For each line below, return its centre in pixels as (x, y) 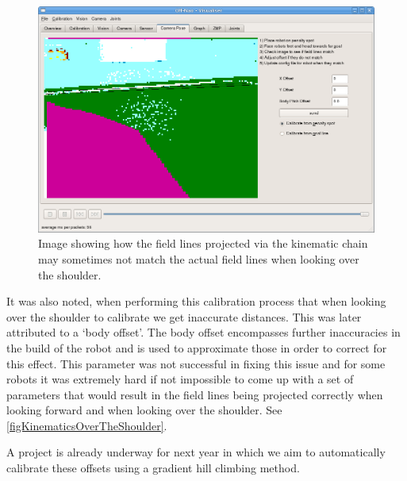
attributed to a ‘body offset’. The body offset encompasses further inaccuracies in (203, 332)
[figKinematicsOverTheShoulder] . (87, 425)
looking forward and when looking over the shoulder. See (144, 410)
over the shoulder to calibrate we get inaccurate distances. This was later (184, 316)
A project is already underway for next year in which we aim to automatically (196, 452)
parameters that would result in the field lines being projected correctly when (195, 394)
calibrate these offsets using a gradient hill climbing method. (153, 468)
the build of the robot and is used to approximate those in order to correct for (197, 347)
